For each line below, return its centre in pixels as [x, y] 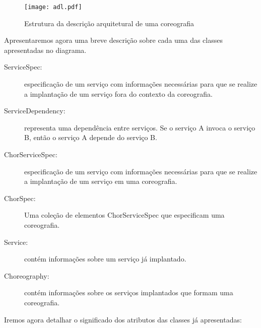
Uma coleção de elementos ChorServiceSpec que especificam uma [124, 215]
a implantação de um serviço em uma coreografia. [101, 181]
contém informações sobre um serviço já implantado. [105, 259]
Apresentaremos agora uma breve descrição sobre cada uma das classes [113, 40]
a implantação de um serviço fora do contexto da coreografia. [118, 93]
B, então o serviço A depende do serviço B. [91, 137]
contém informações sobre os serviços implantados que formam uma [129, 292]
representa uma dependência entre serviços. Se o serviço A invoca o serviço [140, 127]
